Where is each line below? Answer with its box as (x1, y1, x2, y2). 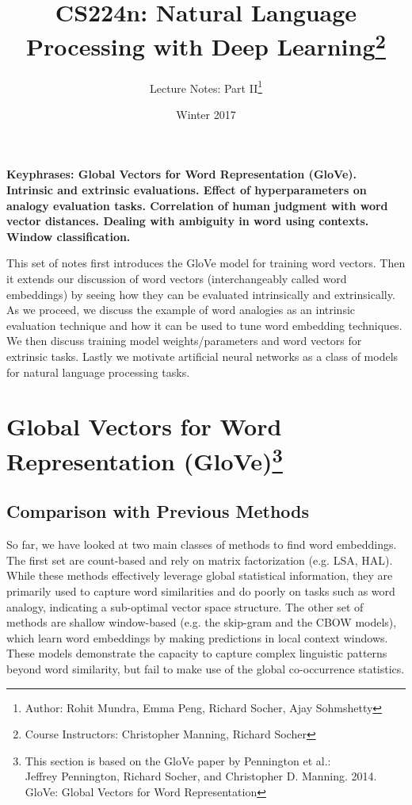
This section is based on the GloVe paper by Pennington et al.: (25, 752, 331, 769)
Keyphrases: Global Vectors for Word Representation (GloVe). (6, 166, 357, 182)
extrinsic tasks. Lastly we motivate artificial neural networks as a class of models (6, 348, 399, 365)
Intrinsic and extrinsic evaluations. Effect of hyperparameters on (6, 182, 367, 198)
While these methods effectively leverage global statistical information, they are (6, 567, 393, 584)
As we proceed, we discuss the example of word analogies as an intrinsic (6, 301, 356, 318)
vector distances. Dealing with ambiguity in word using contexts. (6, 213, 369, 229)
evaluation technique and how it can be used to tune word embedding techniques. (6, 316, 402, 333)
